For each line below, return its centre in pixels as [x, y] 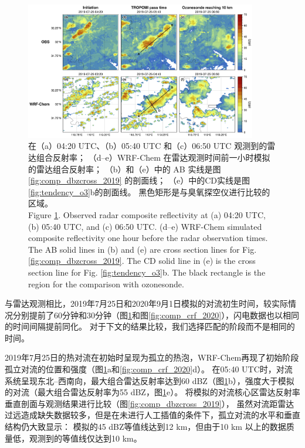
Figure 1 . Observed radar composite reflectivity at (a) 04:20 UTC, [147, 214]
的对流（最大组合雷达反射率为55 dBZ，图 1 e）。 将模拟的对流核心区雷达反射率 [152, 392]
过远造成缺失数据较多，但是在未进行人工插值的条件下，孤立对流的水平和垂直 [152, 415]
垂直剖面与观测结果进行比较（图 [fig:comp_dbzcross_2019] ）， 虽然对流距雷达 [150, 403]
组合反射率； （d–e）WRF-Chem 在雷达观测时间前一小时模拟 [153, 157]
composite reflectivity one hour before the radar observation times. [148, 238]
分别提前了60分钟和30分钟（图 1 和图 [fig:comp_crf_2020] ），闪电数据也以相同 [156, 315]
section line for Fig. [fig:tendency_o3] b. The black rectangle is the [147, 272]
